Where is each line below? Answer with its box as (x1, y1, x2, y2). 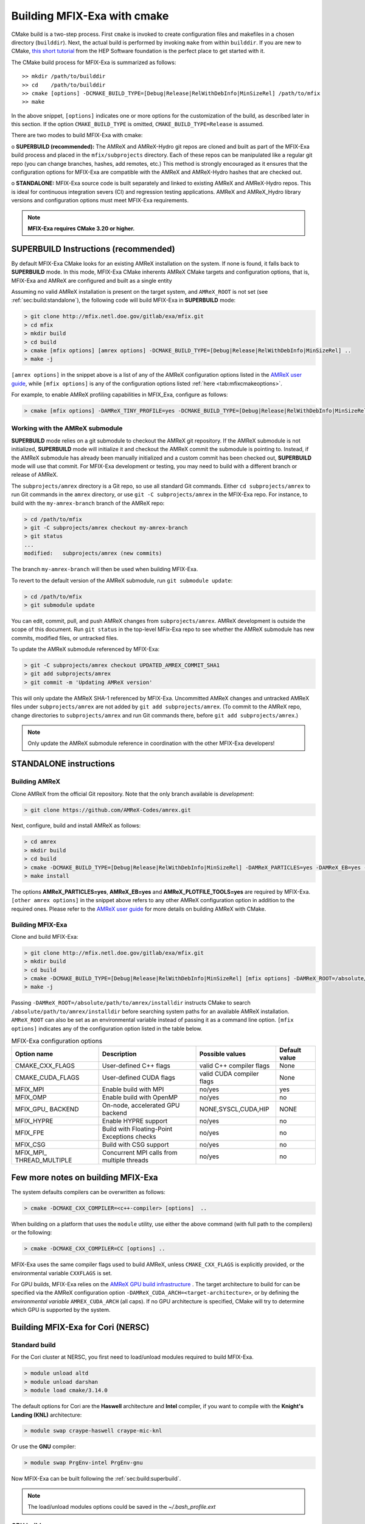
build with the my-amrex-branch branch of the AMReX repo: (11, 499, 165, 507)
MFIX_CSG (15, 1141, 46, 1149)
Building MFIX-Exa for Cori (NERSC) (11, 1322, 150, 1333)
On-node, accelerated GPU (102, 1101, 180, 1109)
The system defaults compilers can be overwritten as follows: (11, 1188, 165, 1195)
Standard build (11, 1341, 56, 1349)
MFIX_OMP (15, 1093, 47, 1102)
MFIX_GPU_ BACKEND (15, 1105, 79, 1114)
